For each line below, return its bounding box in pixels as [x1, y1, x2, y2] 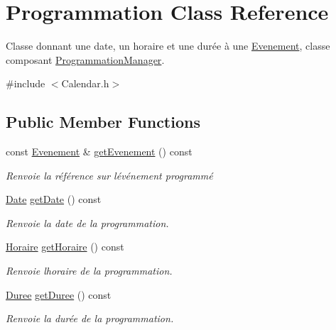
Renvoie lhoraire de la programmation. [6, 263, 173, 278]
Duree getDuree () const [6, 287, 112, 302]
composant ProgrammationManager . [6, 52, 165, 67]
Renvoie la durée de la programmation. [6, 311, 174, 326]
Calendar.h [61, 76, 109, 91]
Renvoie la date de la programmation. [6, 215, 169, 230]
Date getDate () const [6, 192, 102, 207]
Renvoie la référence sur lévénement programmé [6, 167, 213, 182]
